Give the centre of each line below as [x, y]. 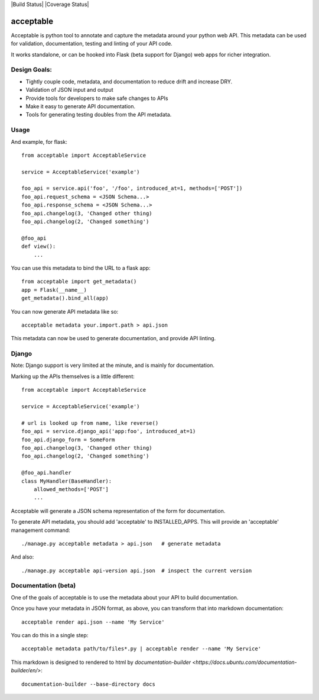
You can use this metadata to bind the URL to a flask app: [81, 268]
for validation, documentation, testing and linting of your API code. [92, 44]
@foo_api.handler [46, 473]
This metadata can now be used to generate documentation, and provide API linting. [113, 338]
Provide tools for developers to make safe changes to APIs [97, 98]
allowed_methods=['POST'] [71, 489]
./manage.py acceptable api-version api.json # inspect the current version [137, 570]
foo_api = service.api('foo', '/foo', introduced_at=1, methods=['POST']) [132, 188]
